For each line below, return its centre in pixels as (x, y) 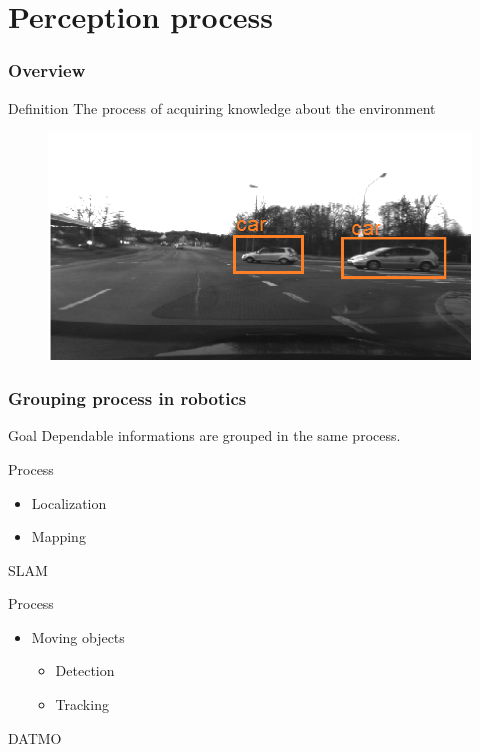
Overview (47, 70)
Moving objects (78, 636)
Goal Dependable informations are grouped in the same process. (204, 435)
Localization (69, 502)
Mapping (58, 536)
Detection (85, 670)
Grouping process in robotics (127, 398)
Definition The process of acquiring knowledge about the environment (222, 107)
